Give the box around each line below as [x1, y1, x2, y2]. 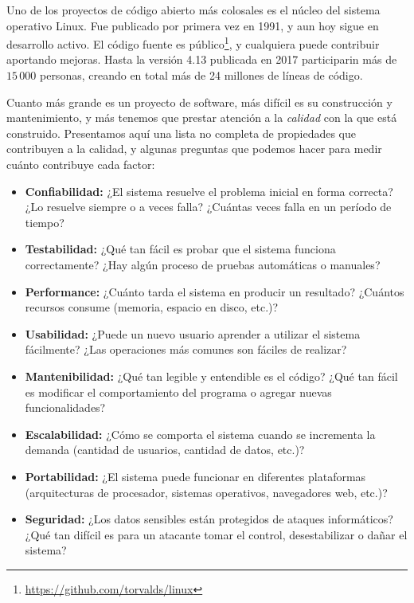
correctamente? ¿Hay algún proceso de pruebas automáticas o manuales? [25, 256, 381, 272]
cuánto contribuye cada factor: [6, 156, 155, 172]
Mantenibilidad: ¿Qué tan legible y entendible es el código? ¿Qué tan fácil [25, 367, 398, 384]
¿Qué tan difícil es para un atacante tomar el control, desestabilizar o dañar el [25, 526, 408, 542]
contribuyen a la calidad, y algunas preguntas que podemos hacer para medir [6, 140, 382, 157]
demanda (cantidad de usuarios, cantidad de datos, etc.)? [25, 441, 305, 458]
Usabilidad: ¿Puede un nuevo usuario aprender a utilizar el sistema [25, 325, 361, 342]
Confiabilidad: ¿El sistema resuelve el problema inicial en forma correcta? [25, 182, 393, 199]
